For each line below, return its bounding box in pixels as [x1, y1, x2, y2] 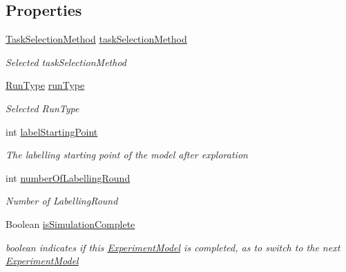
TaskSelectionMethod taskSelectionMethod [6, 32, 187, 46]
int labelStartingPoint [6, 124, 98, 138]
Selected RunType [6, 101, 79, 115]
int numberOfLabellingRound [6, 170, 131, 185]
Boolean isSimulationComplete [6, 216, 135, 231]
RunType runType [6, 78, 85, 92]
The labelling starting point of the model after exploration [6, 147, 248, 162]
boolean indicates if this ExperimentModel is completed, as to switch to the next [6, 240, 340, 254]
